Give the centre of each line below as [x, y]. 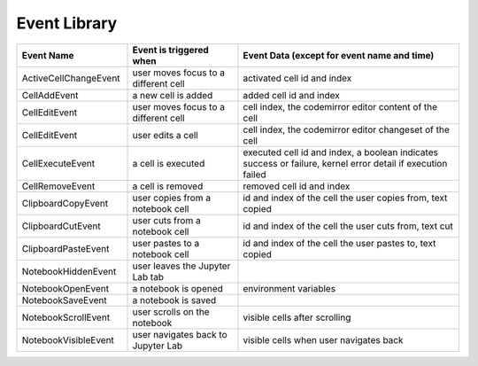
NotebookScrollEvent [66, 317]
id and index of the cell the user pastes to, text [339, 243]
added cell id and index [291, 95]
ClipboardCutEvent [61, 226]
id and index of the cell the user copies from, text [345, 198]
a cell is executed [169, 163]
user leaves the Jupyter [181, 266]
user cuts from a [166, 220]
